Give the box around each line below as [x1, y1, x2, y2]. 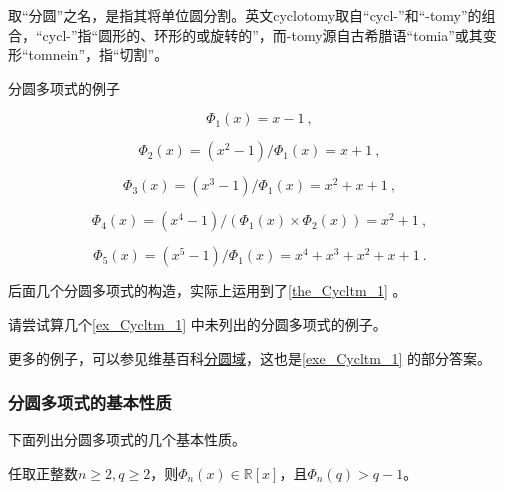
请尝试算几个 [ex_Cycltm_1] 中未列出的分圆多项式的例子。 [8, 313, 387, 334]
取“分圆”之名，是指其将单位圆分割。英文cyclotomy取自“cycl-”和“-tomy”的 [8, 5, 482, 25]
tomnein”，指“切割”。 [28, 44, 169, 65]
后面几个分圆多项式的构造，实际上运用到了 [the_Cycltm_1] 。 [8, 280, 407, 301]
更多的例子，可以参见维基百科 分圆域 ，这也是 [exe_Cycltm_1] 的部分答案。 [8, 347, 491, 368]
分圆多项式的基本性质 [8, 390, 172, 415]
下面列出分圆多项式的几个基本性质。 [8, 429, 246, 450]
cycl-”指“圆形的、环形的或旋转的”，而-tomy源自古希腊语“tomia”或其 [42, 24, 483, 45]
